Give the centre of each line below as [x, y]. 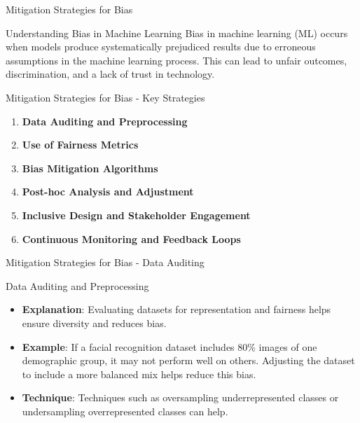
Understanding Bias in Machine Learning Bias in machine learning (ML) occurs [177, 33]
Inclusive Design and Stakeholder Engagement [136, 215]
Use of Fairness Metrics [80, 145]
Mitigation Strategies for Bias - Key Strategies [105, 97]
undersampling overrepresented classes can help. [125, 411]
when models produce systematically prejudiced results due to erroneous [161, 47]
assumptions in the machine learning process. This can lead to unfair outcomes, [176, 60]
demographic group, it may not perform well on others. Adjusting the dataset [188, 360]
